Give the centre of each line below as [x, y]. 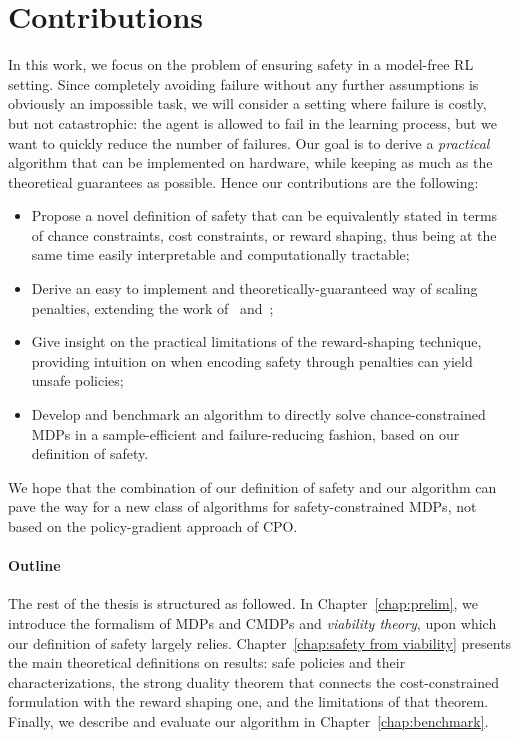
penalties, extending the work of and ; [152, 307]
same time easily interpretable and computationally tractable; [220, 254]
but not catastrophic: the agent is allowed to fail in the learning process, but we [252, 122]
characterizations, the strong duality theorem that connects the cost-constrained [253, 681]
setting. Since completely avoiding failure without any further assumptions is [243, 83]
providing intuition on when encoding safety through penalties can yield [252, 360]
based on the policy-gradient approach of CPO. [153, 526]
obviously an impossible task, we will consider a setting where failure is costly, [247, 103]
